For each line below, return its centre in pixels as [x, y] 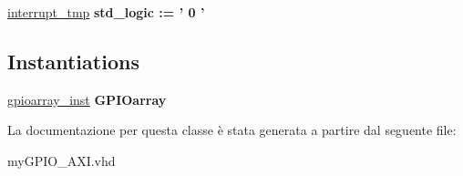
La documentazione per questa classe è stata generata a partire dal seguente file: [232, 130]
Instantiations [73, 61]
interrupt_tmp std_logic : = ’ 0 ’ [106, 12]
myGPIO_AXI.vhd [62, 160]
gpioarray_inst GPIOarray [87, 99]
